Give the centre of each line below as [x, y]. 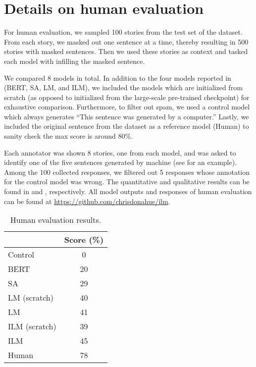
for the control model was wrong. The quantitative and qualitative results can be [127, 182]
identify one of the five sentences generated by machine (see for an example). [121, 162]
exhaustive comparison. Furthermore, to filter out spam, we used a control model [127, 107]
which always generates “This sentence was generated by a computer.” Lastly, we [127, 116]
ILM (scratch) [32, 326]
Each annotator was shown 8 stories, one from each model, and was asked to [120, 152]
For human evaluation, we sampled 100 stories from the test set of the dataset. [123, 32]
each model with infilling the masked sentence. [75, 61]
